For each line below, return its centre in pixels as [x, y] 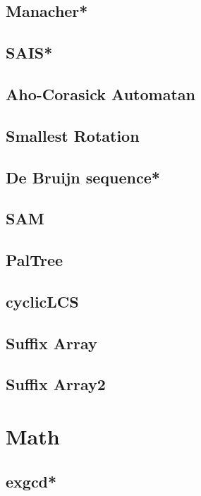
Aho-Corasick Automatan [100, 93]
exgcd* [31, 481]
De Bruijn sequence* [83, 177]
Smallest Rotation [73, 135]
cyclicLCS [42, 301]
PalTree [35, 260]
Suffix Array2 [56, 384]
